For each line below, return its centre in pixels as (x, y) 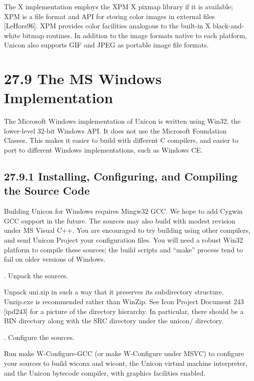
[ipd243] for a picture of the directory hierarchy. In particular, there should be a (124, 311)
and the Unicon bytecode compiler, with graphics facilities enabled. (105, 372)
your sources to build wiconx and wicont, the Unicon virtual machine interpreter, (126, 363)
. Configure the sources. (39, 337)
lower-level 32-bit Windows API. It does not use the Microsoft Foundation (115, 130)
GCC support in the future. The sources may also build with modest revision (120, 220)
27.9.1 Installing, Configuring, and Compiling (121, 176)
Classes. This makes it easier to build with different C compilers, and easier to (121, 140)
